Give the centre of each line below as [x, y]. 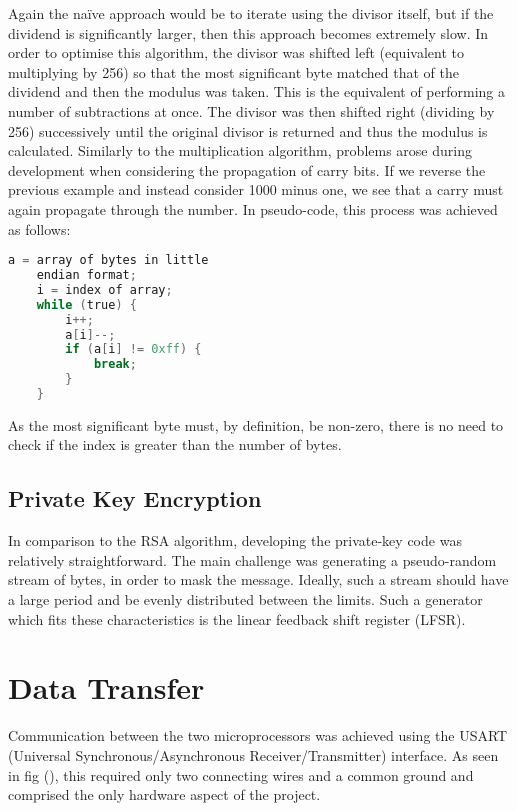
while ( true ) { [86, 304]
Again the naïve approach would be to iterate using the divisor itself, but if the [251, 13]
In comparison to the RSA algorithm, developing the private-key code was [235, 540]
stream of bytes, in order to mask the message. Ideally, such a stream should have [258, 579]
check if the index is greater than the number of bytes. [175, 444]
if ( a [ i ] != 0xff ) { [133, 349]
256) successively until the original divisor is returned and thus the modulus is [248, 130]
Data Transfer [106, 687]
